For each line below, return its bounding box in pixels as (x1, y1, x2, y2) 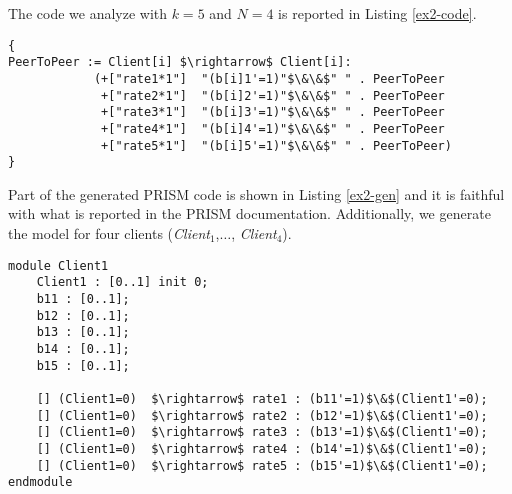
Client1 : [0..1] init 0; (36, 275, 209, 290)
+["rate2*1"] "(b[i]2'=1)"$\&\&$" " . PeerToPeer (101, 88, 445, 103)
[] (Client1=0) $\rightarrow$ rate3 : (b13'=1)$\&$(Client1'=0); (36, 425, 488, 440)
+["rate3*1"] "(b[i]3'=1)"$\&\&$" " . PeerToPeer (101, 105, 445, 120)
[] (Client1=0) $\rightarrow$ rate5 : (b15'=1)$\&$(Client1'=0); (36, 458, 488, 473)
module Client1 (8, 258, 109, 273)
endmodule (8, 475, 73, 490)
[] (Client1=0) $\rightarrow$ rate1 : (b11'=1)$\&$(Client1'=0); (36, 391, 488, 406)
